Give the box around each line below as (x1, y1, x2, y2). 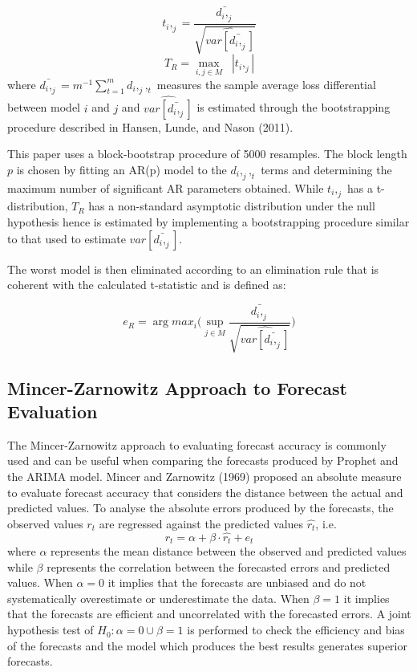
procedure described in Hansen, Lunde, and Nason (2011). (7, 118, 294, 135)
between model (7, 99, 80, 116)
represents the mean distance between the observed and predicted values (51, 543, 407, 560)
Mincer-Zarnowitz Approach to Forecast (7, 375, 347, 400)
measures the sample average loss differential (156, 75, 376, 92)
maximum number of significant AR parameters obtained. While (7, 179, 324, 196)
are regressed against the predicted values (99, 515, 304, 531)
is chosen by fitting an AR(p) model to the (16, 161, 227, 177)
